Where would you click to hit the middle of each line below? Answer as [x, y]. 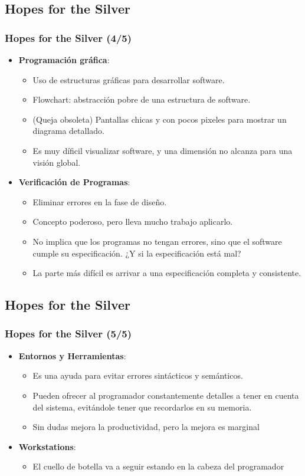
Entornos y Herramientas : [72, 355]
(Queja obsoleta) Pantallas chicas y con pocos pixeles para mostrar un [160, 119]
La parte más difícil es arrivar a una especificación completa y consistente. [167, 273]
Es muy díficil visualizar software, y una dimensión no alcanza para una [163, 150]
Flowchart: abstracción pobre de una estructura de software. [142, 99]
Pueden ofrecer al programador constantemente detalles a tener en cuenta [166, 395]
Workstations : [47, 446]
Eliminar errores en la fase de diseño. [100, 201]
